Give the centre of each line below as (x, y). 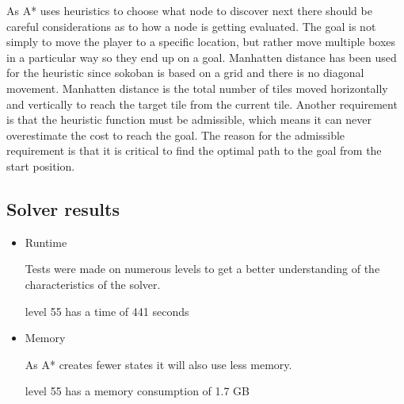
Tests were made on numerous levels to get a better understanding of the (202, 269)
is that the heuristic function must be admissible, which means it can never (189, 119)
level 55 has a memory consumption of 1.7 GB (137, 391)
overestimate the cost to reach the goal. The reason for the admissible (176, 135)
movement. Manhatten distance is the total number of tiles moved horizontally (197, 88)
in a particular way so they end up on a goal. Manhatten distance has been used (202, 57)
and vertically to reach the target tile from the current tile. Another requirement (202, 104)
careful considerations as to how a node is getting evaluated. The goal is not (191, 26)
